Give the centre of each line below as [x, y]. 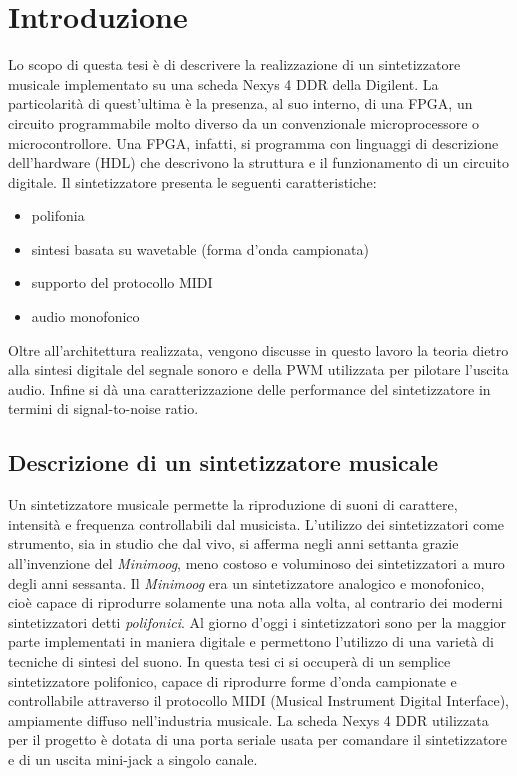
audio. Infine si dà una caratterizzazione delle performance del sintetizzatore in [249, 388]
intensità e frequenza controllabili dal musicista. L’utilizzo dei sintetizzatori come [256, 523]
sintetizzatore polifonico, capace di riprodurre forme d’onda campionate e [232, 680]
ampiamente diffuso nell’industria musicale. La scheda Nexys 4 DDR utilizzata [248, 719]
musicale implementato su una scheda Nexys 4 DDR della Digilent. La [223, 83]
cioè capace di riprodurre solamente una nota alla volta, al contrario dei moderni [255, 602]
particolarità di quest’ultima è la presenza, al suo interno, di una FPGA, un [240, 103]
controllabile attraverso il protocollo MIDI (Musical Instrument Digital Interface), [258, 700]
